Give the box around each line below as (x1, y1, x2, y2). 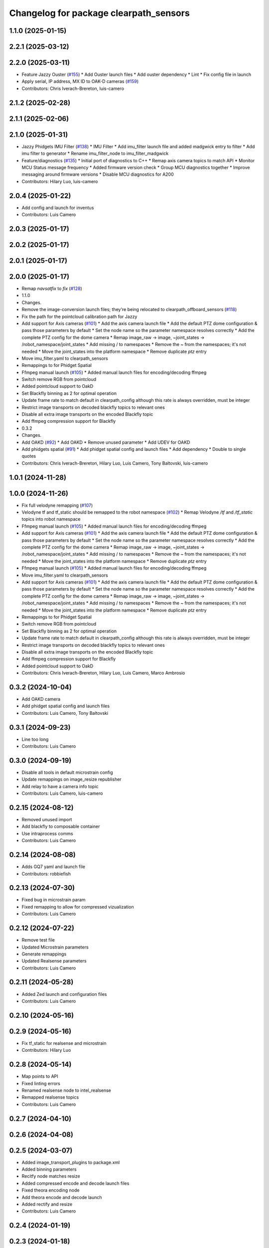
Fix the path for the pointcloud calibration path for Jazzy (21, 313, 137, 319)
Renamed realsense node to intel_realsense (21, 1087, 112, 1093)
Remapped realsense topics (21, 1094, 79, 1100)
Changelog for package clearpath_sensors (9, 7, 190, 18)
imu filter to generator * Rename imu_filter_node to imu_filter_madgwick (21, 150, 169, 157)
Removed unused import (21, 817, 72, 823)
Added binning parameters (21, 1166, 77, 1173)
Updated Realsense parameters (21, 958, 87, 964)
